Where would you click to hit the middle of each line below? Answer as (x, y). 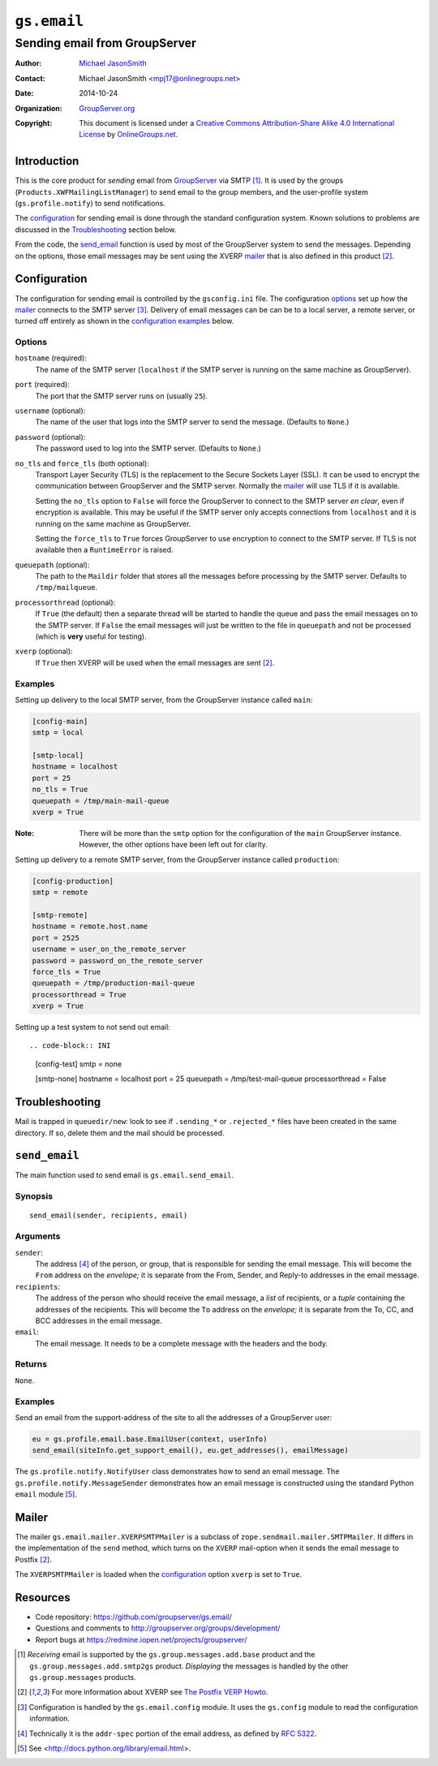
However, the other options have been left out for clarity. (173, 845)
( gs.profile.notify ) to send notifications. (90, 204)
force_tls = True (67, 971)
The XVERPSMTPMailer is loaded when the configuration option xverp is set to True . (159, 1574)
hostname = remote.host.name (90, 926)
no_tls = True (60, 790)
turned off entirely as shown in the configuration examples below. (125, 321)
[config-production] (73, 881)
